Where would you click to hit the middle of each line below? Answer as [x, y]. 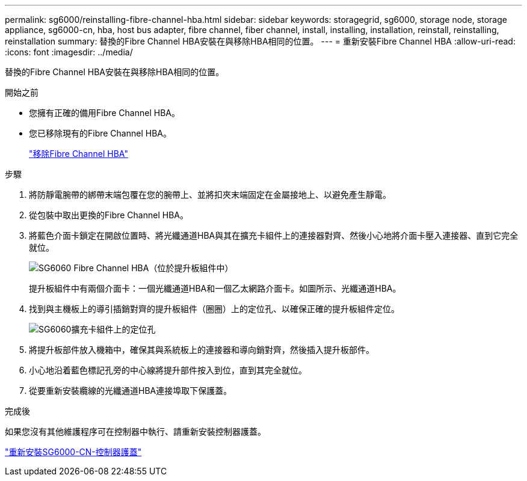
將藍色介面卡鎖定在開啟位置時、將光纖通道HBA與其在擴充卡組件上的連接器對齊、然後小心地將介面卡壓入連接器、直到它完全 [274, 235]
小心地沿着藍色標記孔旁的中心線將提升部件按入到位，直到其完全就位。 [168, 370]
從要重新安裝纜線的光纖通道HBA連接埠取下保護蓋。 [131, 391]
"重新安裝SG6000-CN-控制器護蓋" [73, 452]
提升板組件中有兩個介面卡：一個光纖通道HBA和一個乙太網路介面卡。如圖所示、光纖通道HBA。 [215, 288]
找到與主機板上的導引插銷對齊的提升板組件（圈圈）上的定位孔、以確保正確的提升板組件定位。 [214, 309]
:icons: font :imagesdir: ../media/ [69, 52]
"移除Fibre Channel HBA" [79, 154]
